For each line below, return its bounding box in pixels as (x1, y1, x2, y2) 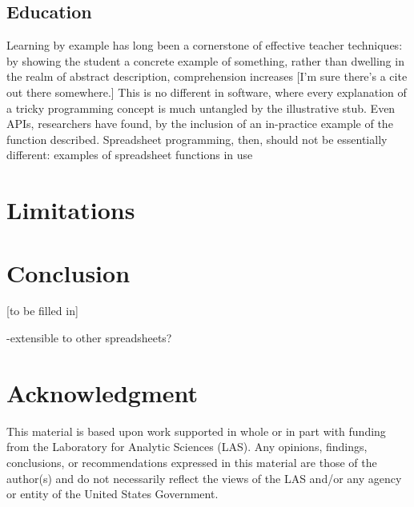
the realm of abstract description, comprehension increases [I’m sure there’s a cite (6, 68, 408, 85)
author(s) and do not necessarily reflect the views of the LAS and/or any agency (6, 469, 402, 486)
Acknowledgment (6, 376, 198, 409)
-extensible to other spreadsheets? (6, 329, 172, 346)
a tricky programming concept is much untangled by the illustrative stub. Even (6, 99, 396, 116)
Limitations (6, 194, 135, 226)
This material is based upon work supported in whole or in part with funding (6, 422, 386, 439)
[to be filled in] (6, 302, 78, 319)
